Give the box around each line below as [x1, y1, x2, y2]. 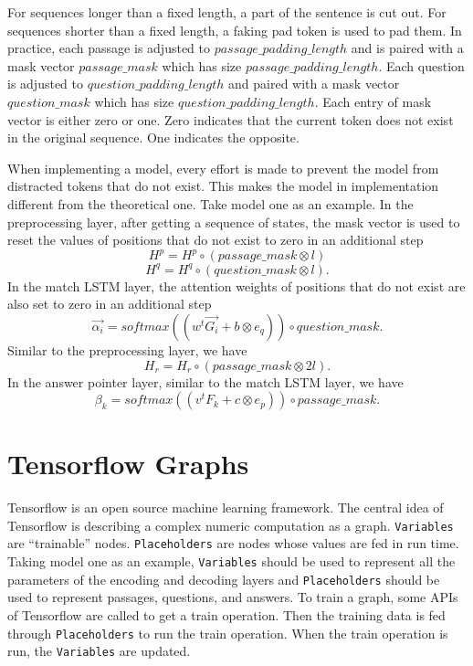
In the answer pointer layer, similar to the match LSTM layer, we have [7, 372, 404, 391]
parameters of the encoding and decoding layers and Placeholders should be [7, 569, 440, 588]
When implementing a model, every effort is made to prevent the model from [7, 158, 439, 177]
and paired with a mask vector [228, 74, 400, 93]
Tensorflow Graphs [7, 445, 249, 482]
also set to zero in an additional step [7, 294, 212, 313]
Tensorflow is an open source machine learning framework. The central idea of [7, 498, 444, 517]
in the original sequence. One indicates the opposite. [7, 128, 300, 147]
